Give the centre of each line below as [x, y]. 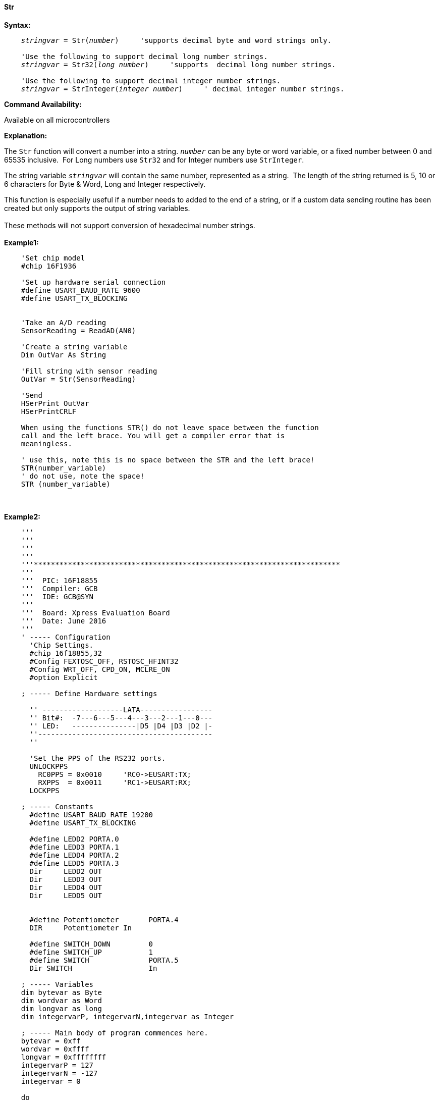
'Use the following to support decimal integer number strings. [151, 81]
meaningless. [46, 443]
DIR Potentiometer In [80, 928]
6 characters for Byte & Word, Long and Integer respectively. [105, 184]
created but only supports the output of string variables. [97, 208]
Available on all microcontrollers [57, 120]
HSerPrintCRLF [49, 411]
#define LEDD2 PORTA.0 [74, 839]
